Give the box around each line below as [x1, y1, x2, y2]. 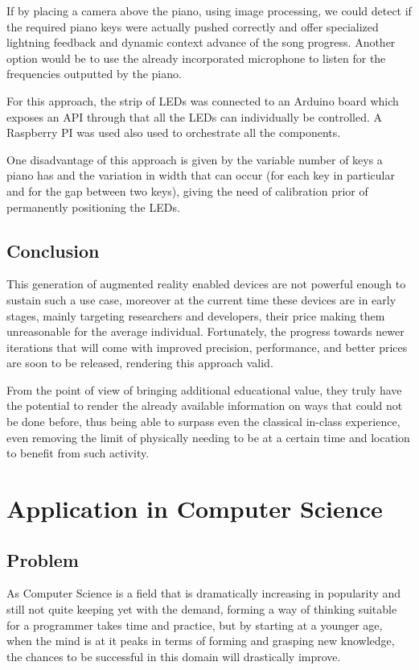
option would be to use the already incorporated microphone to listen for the [6, 49, 386, 66]
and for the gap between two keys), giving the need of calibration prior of [6, 182, 368, 199]
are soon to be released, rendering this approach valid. [6, 354, 273, 371]
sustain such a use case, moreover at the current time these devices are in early [6, 291, 396, 308]
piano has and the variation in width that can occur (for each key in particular [6, 167, 395, 184]
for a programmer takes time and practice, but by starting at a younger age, [6, 616, 383, 633]
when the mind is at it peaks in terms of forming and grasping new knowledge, [6, 632, 395, 649]
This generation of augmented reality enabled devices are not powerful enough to [6, 275, 406, 292]
